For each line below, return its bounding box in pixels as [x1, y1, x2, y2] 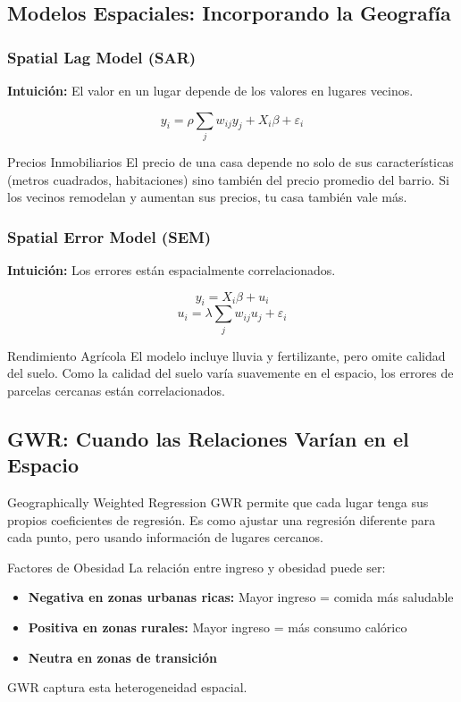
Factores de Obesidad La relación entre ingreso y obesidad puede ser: [7, 557, 386, 576]
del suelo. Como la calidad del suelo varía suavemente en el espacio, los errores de [7, 364, 454, 382]
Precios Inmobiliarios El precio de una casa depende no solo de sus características [7, 152, 454, 171]
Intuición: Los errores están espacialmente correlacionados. [7, 260, 336, 279]
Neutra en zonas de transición [28, 648, 217, 666]
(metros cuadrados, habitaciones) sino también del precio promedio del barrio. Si [7, 170, 449, 188]
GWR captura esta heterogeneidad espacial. [7, 678, 247, 697]
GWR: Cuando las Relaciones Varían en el [7, 424, 409, 452]
